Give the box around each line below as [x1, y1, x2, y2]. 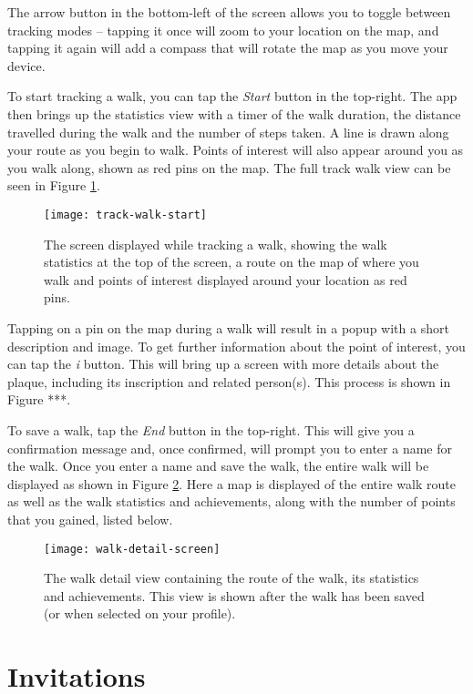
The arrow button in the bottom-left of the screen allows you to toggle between [7, 3, 451, 21]
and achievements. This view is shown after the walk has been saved [44, 586, 425, 605]
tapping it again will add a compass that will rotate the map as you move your [7, 38, 448, 57]
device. [7, 56, 46, 75]
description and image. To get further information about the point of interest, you [7, 336, 466, 355]
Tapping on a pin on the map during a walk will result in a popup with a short [7, 318, 449, 337]
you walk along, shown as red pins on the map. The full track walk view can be [7, 158, 451, 177]
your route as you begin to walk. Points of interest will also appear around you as [7, 140, 464, 159]
